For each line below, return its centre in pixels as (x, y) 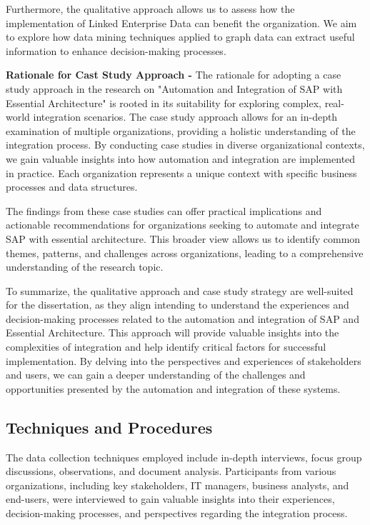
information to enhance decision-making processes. (116, 50)
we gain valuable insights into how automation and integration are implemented (181, 158)
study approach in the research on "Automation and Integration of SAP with (174, 88)
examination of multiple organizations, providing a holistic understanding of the (181, 130)
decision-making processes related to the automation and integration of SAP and (182, 318)
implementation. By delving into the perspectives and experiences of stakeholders (184, 360)
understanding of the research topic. (85, 267)
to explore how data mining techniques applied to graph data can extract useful (180, 37)
